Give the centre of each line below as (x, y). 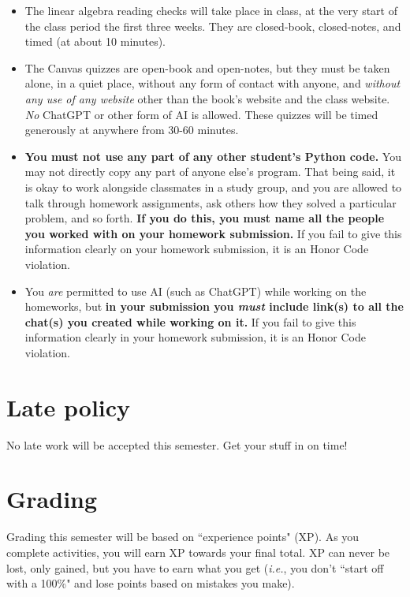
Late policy (69, 407)
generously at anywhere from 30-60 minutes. (132, 130)
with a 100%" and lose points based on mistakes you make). (151, 583)
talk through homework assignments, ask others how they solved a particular (211, 202)
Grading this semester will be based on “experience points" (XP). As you (183, 537)
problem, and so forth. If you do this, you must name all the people (205, 218)
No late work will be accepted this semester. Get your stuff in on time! (177, 444)
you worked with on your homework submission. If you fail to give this (213, 233)
